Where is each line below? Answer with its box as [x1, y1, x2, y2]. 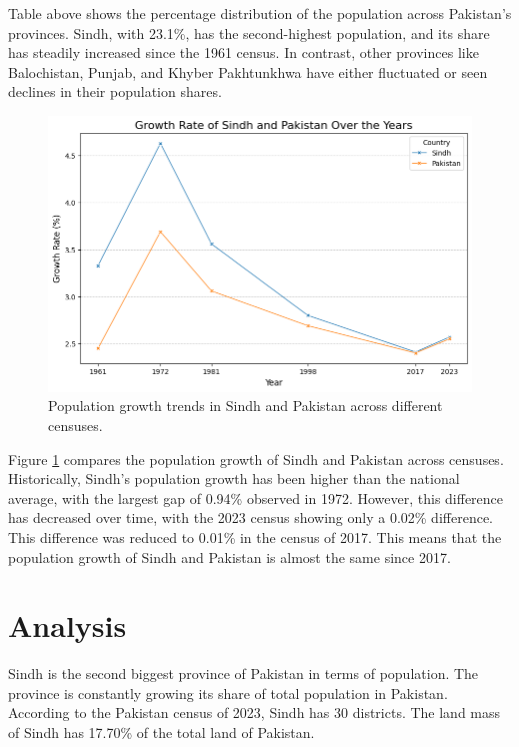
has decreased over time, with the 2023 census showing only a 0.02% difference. [8, 507, 493, 528]
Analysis [8, 605, 127, 646]
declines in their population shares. [8, 81, 222, 102]
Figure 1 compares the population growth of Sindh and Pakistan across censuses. [8, 448, 504, 469]
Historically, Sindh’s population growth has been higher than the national [8, 468, 460, 489]
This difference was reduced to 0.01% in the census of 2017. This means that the [8, 526, 502, 547]
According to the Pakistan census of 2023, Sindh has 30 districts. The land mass [8, 702, 501, 723]
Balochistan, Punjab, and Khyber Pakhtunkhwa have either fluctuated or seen [8, 61, 488, 82]
